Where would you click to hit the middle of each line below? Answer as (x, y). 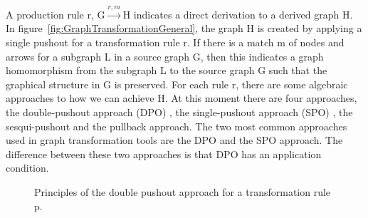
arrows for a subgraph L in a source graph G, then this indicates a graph (165, 56)
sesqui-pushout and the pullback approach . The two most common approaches (177, 126)
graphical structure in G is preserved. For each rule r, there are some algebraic (177, 84)
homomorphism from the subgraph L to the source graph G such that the (167, 70)
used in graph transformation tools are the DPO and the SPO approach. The (174, 140)
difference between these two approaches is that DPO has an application (164, 154)
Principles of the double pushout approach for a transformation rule (183, 191)
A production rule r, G (56, 14)
